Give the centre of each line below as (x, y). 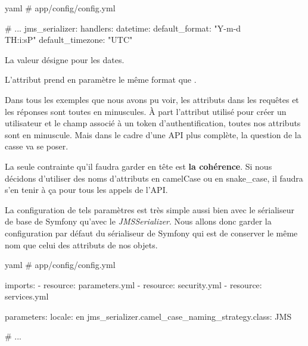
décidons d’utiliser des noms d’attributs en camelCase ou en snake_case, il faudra (154, 178)
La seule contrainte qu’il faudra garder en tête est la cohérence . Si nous (139, 166)
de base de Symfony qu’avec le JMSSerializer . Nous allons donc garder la (138, 221)
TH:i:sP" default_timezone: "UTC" (69, 40)
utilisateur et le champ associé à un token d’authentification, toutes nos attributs (153, 123)
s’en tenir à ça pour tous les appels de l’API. (86, 190)
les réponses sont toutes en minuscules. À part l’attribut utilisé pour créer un (146, 111)
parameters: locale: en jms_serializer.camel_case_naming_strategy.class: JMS (148, 316)
